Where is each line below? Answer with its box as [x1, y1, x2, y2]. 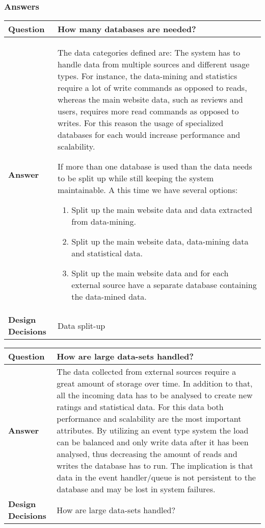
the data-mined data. [71, 291, 147, 303]
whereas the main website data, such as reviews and [58, 93, 243, 106]
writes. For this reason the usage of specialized [58, 117, 224, 129]
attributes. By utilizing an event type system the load [57, 424, 249, 437]
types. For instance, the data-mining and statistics [58, 70, 237, 82]
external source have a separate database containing [71, 279, 257, 291]
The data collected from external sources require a [57, 366, 236, 378]
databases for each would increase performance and [58, 129, 241, 141]
